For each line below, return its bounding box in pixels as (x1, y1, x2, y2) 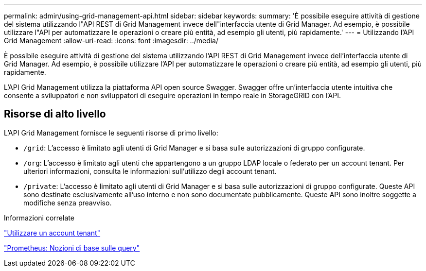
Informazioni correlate (4, 213, 74, 222)
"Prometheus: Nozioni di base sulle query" (4, 243, 140, 252)
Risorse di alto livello (4, 108, 106, 120)
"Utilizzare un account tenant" (4, 228, 101, 237)
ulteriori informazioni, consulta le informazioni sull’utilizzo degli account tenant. (23, 167, 277, 175)
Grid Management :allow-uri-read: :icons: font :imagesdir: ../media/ (4, 36, 219, 45)
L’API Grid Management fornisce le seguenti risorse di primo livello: (4, 128, 218, 137)
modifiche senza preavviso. (23, 198, 112, 207)
